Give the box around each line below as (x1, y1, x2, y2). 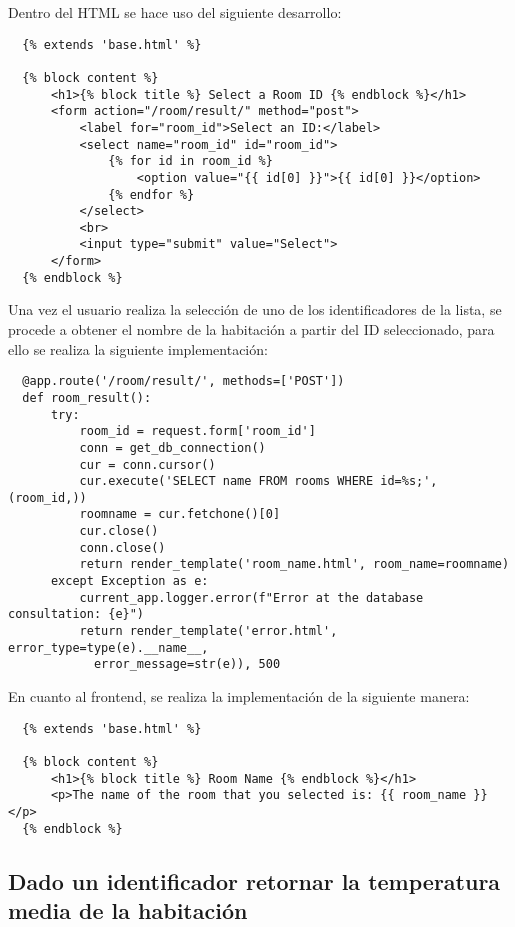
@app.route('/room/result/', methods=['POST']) (22, 374, 345, 389)
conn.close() (79, 540, 166, 555)
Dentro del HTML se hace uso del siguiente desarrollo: (8, 2, 342, 22)
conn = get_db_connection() (79, 440, 266, 455)
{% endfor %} (108, 187, 195, 202)
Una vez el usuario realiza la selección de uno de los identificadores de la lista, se (8, 299, 502, 320)
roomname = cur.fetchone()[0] (79, 507, 281, 522)
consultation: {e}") (8, 607, 145, 622)
